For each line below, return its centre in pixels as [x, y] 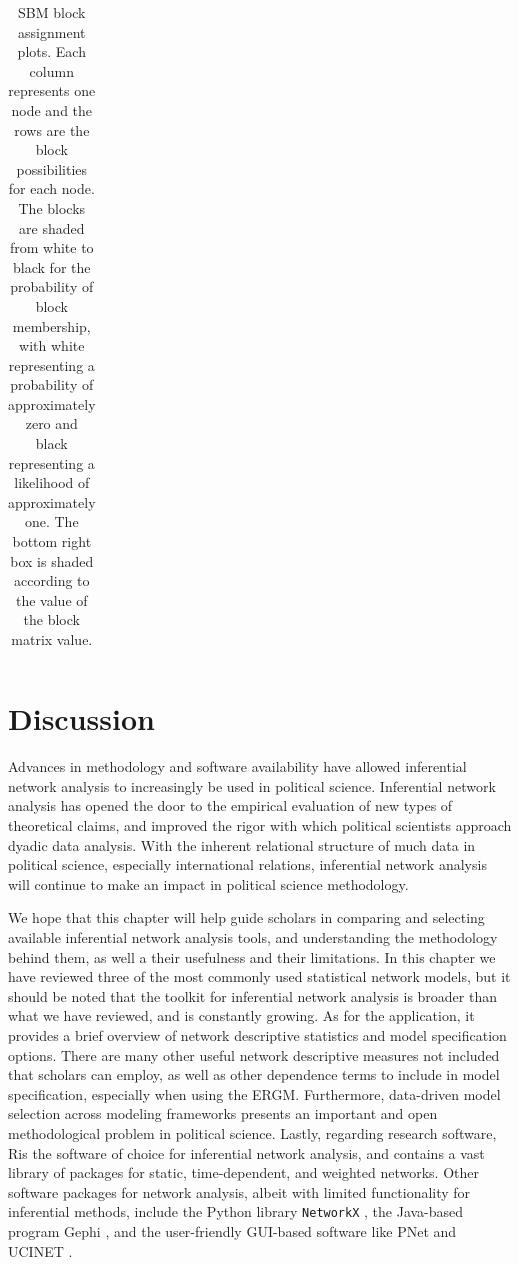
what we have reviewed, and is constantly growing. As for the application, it [241, 1015]
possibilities [52, 168]
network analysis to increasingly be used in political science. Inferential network [252, 785]
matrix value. [52, 639]
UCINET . [40, 1250]
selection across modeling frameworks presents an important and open [223, 1113]
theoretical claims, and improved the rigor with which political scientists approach [260, 825]
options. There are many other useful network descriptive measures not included [254, 1054]
